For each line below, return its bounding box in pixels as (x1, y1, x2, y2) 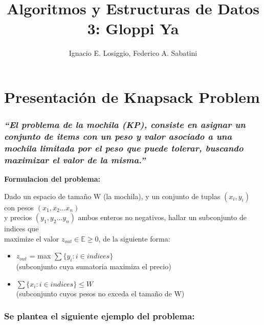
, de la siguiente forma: (98, 233, 170, 244)
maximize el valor (4, 233, 59, 244)
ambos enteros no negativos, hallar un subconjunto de (78, 212, 247, 223)
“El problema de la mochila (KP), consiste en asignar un (4, 118, 246, 131)
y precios (4, 212, 32, 223)
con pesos (4, 202, 34, 212)
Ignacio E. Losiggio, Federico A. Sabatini (69, 48, 197, 58)
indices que (4, 223, 39, 234)
